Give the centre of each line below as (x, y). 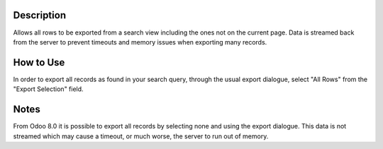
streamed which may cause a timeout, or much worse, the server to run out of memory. (141, 136)
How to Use (39, 62)
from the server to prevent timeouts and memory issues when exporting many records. (140, 42)
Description (40, 15)
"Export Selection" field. (49, 89)
